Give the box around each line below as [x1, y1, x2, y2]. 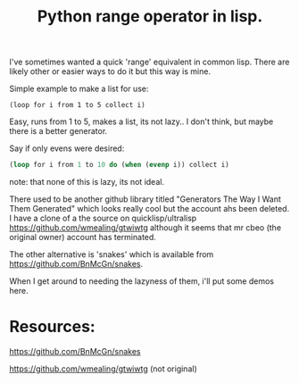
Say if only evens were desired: [9, 143, 125, 154]
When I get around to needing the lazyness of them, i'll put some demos [9, 276, 275, 287]
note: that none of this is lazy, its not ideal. [9, 177, 165, 187]
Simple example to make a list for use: [9, 83, 149, 95]
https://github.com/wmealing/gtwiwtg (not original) [9, 363, 198, 374]
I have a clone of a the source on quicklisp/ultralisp [9, 212, 197, 224]
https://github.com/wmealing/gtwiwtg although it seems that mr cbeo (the [9, 222, 282, 233]
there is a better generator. [9, 126, 108, 137]
